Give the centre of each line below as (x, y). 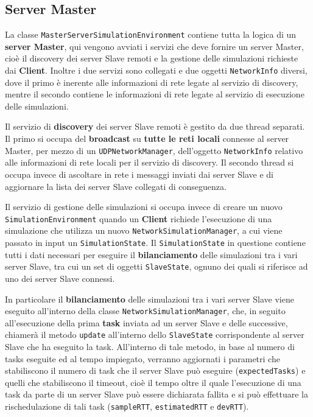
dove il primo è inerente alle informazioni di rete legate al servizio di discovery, (152, 82)
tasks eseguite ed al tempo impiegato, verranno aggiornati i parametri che (142, 358)
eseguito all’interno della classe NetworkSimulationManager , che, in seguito (145, 311)
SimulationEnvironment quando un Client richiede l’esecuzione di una (139, 218)
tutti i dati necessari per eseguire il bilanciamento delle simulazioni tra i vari (151, 254)
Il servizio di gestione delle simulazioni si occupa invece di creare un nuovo (144, 207)
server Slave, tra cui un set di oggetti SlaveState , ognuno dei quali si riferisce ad (156, 266)
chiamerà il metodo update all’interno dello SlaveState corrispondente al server (155, 335)
